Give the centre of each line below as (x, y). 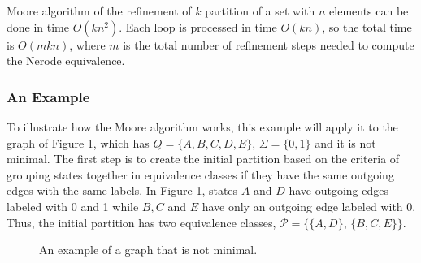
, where (87, 44)
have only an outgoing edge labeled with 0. (309, 206)
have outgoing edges (339, 190)
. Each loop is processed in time (198, 26)
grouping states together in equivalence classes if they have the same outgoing (200, 174)
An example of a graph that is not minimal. (148, 250)
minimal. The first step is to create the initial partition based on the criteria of (203, 159)
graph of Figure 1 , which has (78, 142)
